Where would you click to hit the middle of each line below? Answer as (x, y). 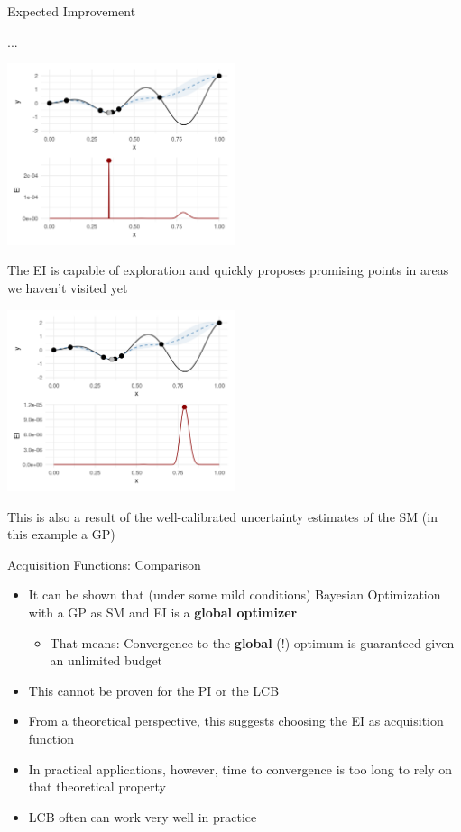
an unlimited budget (106, 660)
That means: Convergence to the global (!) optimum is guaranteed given (252, 642)
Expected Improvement (72, 11)
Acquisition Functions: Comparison (104, 564)
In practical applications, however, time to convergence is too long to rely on (240, 768)
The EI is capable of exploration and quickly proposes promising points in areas (228, 270)
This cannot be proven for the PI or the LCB (154, 690)
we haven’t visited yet (68, 287)
